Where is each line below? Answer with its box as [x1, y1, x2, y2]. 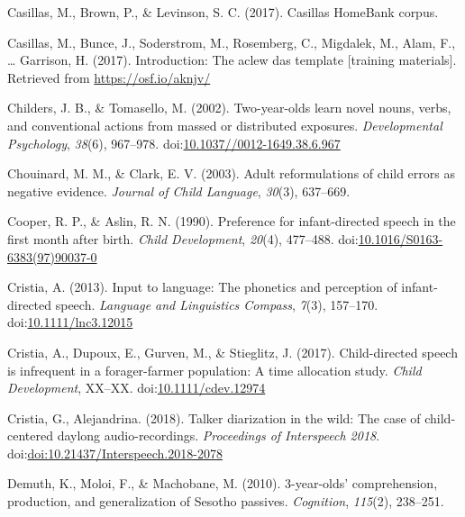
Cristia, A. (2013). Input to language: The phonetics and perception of [7, 277, 397, 296]
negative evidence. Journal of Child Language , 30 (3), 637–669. [7, 181, 351, 200]
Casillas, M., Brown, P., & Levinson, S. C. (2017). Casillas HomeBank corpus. [7, 3, 439, 21]
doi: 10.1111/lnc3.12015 [7, 313, 133, 331]
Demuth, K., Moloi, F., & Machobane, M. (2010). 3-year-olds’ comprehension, [7, 474, 438, 493]
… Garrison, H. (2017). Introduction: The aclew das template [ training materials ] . [7, 50, 457, 69]
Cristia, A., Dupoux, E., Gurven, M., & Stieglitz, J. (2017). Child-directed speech [7, 342, 458, 361]
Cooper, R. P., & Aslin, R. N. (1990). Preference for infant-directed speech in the [7, 212, 456, 231]
